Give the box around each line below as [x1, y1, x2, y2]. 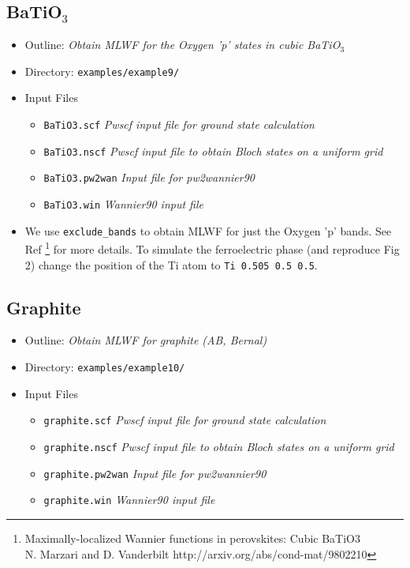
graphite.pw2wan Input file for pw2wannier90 [43, 465, 266, 481]
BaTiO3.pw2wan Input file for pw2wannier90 [43, 169, 255, 186]
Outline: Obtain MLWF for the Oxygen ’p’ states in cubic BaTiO [24, 36, 341, 53]
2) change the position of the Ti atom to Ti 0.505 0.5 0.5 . [24, 256, 318, 273]
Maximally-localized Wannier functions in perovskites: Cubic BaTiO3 [24, 529, 361, 546]
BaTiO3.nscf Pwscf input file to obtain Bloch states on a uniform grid [43, 142, 383, 159]
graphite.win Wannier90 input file [43, 491, 215, 508]
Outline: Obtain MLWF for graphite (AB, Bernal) [24, 332, 267, 348]
